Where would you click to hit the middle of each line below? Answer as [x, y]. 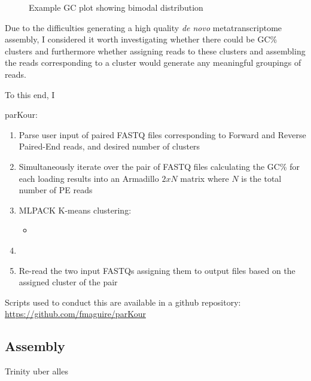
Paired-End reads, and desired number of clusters [109, 146]
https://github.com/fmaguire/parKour [75, 314]
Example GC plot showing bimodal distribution [116, 7]
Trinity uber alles [36, 371]
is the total [261, 178]
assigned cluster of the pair [68, 282]
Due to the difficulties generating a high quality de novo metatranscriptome [144, 27]
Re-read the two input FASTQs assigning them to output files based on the [157, 270]
